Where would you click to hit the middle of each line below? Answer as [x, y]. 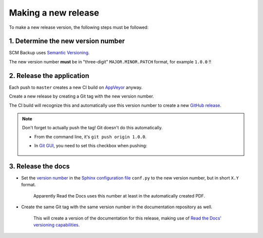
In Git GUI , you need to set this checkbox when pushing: [91, 146]
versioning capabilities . [56, 225]
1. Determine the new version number [67, 41]
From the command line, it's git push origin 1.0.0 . [90, 137]
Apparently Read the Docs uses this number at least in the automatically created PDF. [119, 196]
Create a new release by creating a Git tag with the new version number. [82, 96]
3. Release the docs [39, 166]
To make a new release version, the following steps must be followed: [79, 27]
